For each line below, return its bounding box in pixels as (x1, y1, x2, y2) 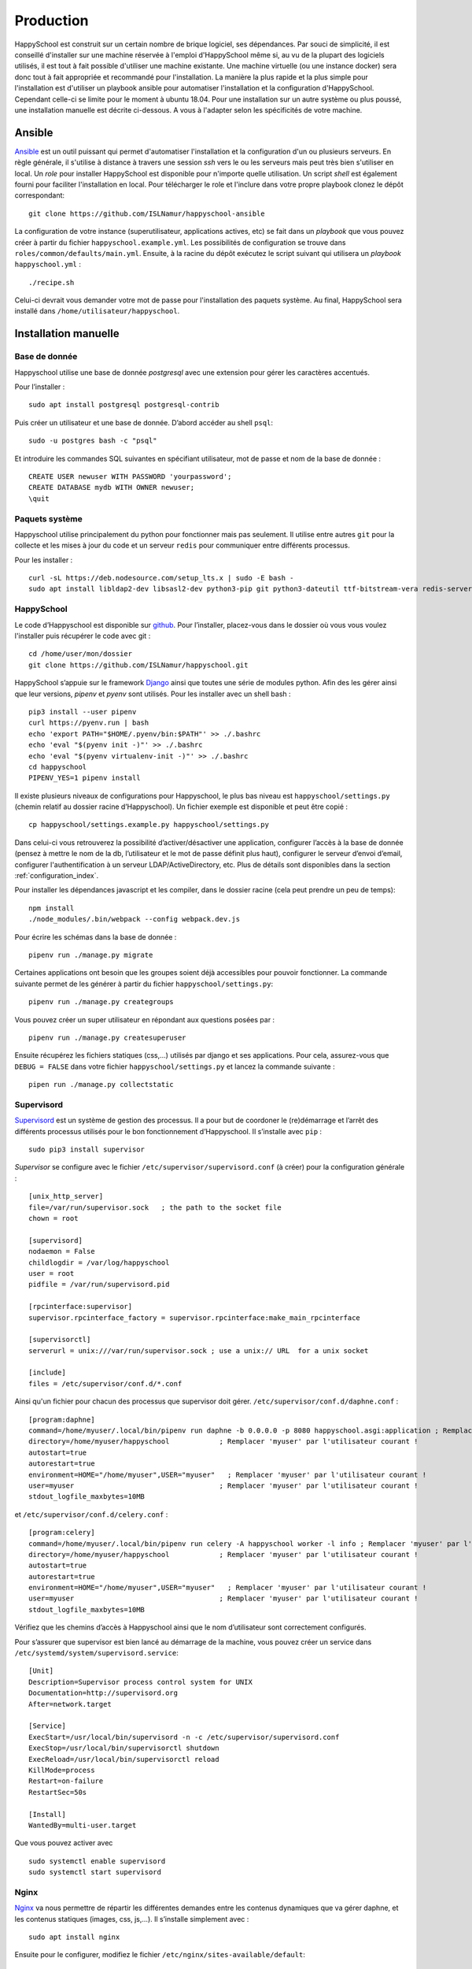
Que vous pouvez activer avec (14, 1838, 113, 1848)
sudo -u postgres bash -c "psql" (28, 436, 157, 445)
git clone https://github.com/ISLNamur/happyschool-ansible (28, 209, 265, 218)
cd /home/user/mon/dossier (28, 650, 133, 658)
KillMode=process (28, 1765, 95, 1774)
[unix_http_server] (28, 1192, 104, 1201)
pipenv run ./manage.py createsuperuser (28, 1033, 186, 1042)
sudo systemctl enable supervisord (28, 1856, 166, 1866)
